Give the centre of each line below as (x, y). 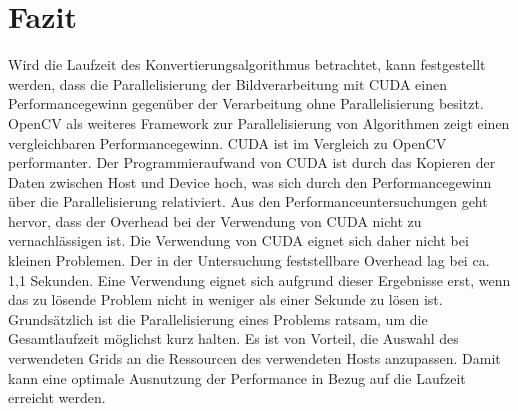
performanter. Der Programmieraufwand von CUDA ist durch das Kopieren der (252, 162)
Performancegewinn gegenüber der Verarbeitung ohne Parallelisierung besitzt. (246, 103)
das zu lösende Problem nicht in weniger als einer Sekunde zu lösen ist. (225, 299)
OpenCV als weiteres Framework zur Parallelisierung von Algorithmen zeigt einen (259, 122)
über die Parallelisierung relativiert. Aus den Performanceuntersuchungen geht (248, 201)
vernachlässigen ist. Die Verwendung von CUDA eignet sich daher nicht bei (238, 240)
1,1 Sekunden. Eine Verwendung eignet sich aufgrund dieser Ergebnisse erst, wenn (259, 279)
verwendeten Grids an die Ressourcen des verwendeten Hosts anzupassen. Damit (254, 358)
